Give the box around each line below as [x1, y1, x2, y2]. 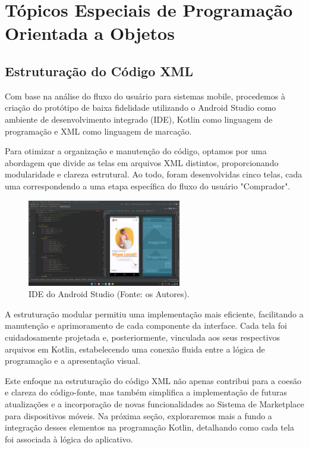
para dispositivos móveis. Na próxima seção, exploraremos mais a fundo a [5, 409, 272, 422]
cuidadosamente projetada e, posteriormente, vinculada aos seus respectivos [5, 330, 280, 343]
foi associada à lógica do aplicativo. [5, 432, 133, 445]
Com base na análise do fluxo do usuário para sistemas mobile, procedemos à [5, 89, 285, 102]
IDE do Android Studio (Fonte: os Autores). [29, 288, 190, 300]
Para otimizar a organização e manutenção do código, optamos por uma [5, 145, 267, 157]
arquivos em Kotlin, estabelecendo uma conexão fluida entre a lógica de [5, 342, 265, 355]
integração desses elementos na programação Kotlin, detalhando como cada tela [5, 421, 294, 434]
